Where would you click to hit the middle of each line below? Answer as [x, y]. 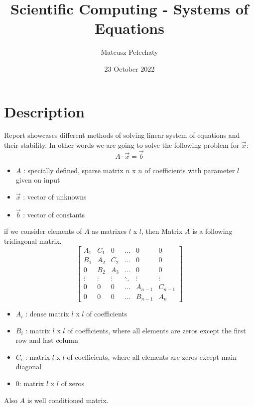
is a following [212, 231]
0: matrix [30, 383]
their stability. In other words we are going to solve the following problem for [122, 145]
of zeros [73, 383]
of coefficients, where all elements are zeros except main [152, 356]
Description [45, 111]
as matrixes [109, 231]
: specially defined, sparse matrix [73, 170]
